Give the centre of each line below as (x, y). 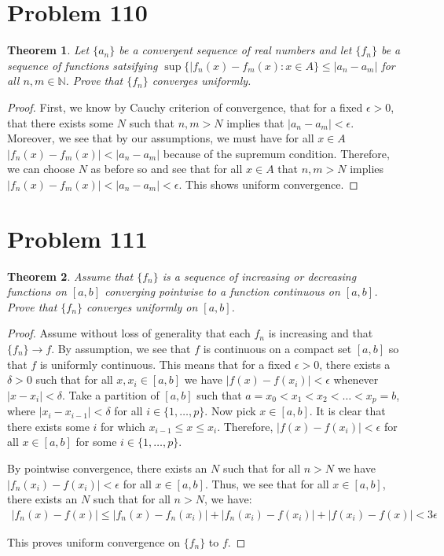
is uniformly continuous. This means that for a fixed (165, 364)
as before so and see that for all (167, 169)
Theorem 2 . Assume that (70, 276)
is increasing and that (321, 333)
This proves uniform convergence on (94, 541)
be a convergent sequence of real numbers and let (235, 50)
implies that (255, 122)
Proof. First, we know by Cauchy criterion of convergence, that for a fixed (185, 107)
